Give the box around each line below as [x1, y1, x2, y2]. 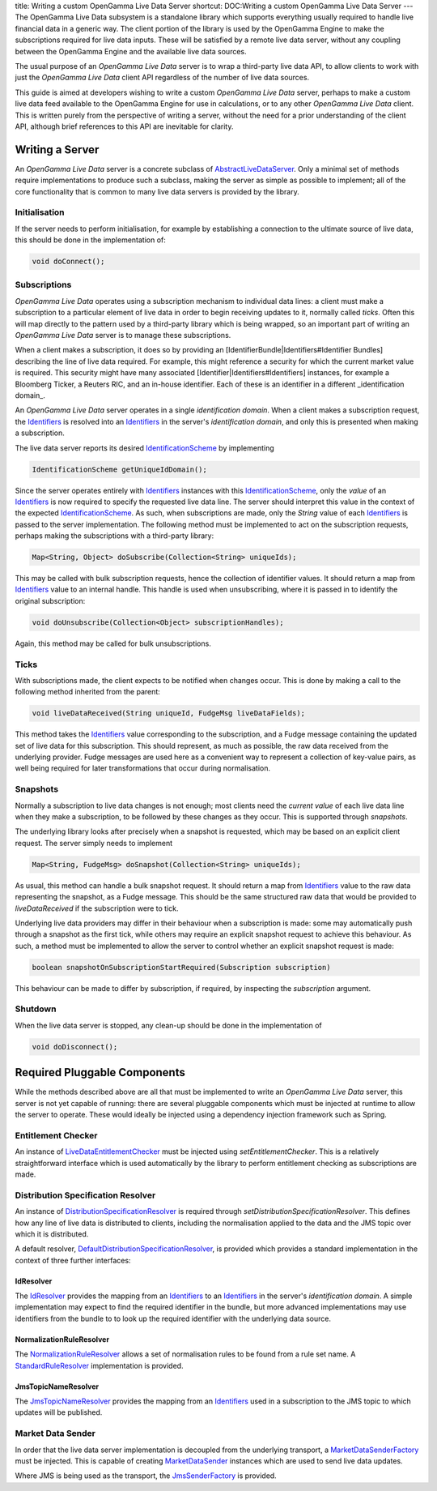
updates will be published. [15, 1408, 103, 1417]
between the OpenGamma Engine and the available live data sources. [15, 46, 247, 56]
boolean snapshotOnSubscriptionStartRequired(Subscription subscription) [32, 963, 331, 972]
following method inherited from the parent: [15, 687, 161, 697]
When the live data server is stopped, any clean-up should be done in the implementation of [15, 1020, 323, 1030]
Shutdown [15, 1003, 57, 1015]
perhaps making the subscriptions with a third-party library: [15, 531, 214, 540]
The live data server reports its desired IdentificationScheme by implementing [15, 442, 274, 453]
